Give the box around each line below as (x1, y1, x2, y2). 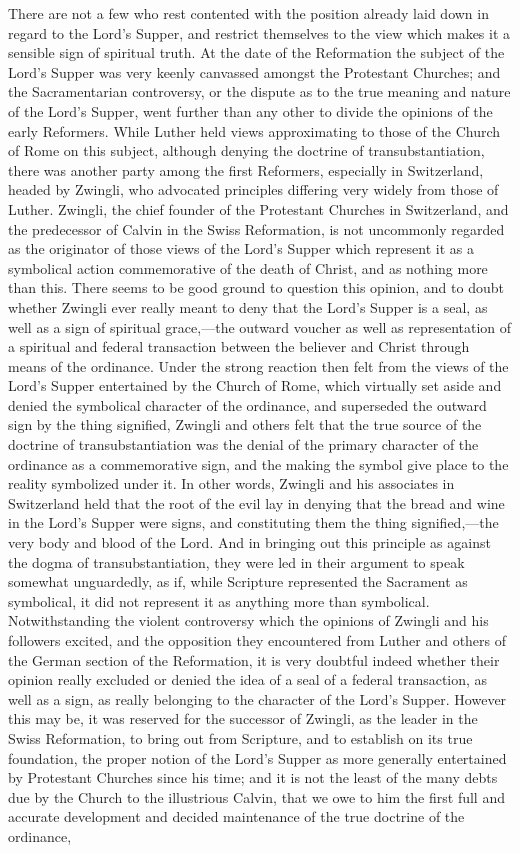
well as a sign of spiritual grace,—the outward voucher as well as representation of (8, 316, 512, 337)
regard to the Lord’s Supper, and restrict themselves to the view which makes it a (8, 22, 511, 43)
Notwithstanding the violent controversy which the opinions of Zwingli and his (8, 610, 489, 631)
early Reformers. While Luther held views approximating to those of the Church (8, 120, 501, 141)
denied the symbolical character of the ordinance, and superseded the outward (8, 394, 487, 415)
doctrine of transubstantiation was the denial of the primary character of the (8, 434, 479, 455)
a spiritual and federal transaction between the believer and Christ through (8, 336, 470, 357)
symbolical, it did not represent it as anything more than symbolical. (8, 590, 430, 611)
